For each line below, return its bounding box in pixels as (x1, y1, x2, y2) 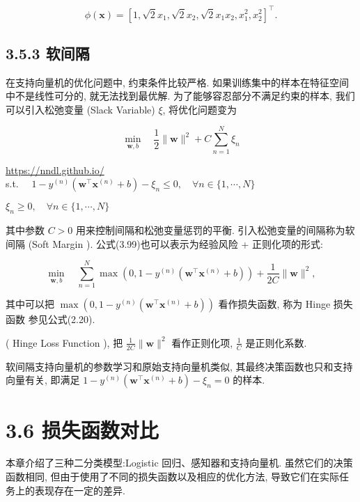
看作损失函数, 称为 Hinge (218, 297, 331, 311)
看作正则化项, (171, 335, 233, 350)
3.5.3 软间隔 (6, 42, 90, 63)
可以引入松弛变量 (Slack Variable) (6, 102, 155, 116)
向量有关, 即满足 (6, 372, 80, 387)
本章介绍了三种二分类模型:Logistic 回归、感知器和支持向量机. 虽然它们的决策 (6, 455, 353, 470)
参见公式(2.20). (28, 312, 95, 327)
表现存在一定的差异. (34, 483, 125, 497)
